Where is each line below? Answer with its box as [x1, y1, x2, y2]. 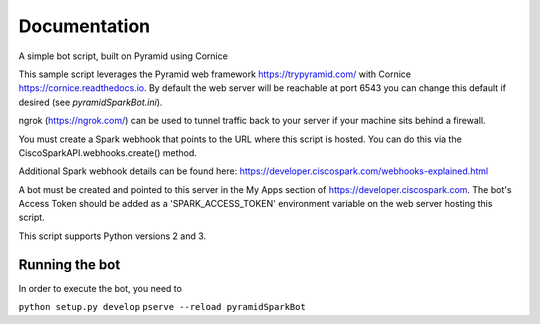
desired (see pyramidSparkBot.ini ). [18, 96, 163, 108]
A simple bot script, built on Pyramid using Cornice [18, 50, 229, 62]
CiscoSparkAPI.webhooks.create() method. [18, 146, 197, 159]
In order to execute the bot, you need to [18, 282, 182, 294]
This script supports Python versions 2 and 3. [18, 230, 207, 242]
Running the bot [18, 256, 121, 273]
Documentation [18, 15, 151, 37]
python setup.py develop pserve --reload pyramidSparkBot [18, 301, 307, 313]
